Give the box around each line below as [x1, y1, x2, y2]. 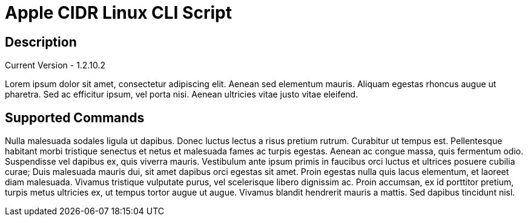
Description [5, 34, 77, 50]
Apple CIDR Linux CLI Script [5, 2, 232, 23]
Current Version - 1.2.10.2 [5, 60, 105, 71]
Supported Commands [5, 110, 145, 125]
